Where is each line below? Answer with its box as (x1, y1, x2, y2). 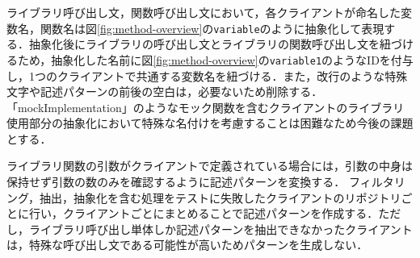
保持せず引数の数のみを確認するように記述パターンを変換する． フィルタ (6, 173, 394, 190)
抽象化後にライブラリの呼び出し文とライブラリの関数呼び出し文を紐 (28, 35, 391, 52)
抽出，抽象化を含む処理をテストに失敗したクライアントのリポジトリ (40, 189, 401, 206)
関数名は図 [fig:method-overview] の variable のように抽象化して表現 (40, 19, 384, 36)
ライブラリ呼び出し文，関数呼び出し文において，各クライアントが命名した (6, 4, 401, 20)
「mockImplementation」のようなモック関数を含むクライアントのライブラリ (6, 98, 405, 115)
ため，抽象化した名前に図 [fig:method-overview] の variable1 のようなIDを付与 (17, 51, 414, 68)
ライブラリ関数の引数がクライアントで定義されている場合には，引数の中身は (6, 157, 414, 174)
